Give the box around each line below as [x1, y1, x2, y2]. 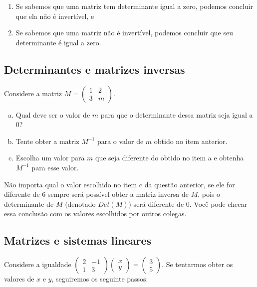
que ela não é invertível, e [15, 10, 94, 21]
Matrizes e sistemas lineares [4, 233, 152, 248]
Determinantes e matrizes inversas [4, 61, 185, 77]
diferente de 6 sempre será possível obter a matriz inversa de [4, 189, 189, 199]
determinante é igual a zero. [15, 37, 101, 47]
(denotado [65, 198, 96, 209]
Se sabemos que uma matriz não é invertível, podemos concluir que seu [15, 27, 233, 38]
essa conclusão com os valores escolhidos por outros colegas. [4, 208, 187, 219]
